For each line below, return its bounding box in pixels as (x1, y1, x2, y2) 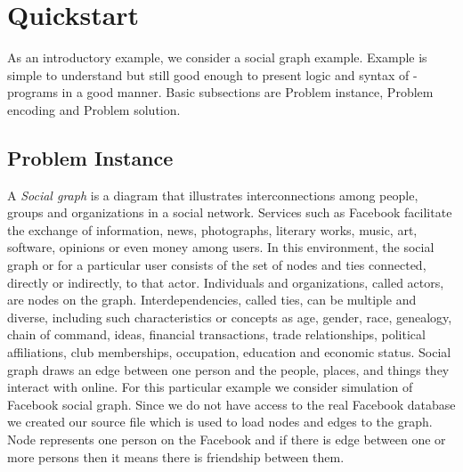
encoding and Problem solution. (7, 100, 181, 118)
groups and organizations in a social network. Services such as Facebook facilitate (7, 203, 452, 222)
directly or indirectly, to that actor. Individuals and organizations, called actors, (7, 273, 444, 291)
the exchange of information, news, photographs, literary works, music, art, (7, 220, 418, 239)
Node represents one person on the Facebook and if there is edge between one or (7, 430, 446, 449)
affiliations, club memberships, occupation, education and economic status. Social (7, 343, 451, 362)
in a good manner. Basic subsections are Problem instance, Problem (61, 83, 434, 102)
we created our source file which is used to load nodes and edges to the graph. (7, 412, 433, 431)
